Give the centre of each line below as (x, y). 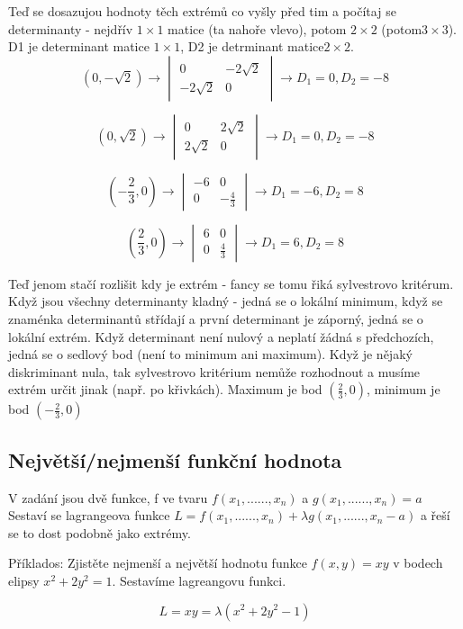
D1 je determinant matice (79, 46)
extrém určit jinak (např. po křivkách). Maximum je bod (165, 389)
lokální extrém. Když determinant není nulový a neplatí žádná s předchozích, (221, 336)
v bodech (418, 563)
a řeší (435, 515)
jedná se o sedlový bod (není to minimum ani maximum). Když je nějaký (210, 354)
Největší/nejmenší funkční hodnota (175, 459)
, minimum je (403, 389)
